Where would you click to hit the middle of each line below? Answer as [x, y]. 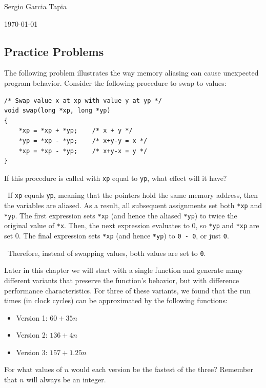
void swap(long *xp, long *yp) [57, 111]
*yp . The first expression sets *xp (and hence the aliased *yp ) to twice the [121, 215]
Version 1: [32, 317]
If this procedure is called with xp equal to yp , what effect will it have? [116, 178]
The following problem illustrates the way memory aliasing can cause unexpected [131, 73]
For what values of [33, 369]
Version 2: [32, 335]
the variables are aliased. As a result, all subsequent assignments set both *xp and [133, 205]
